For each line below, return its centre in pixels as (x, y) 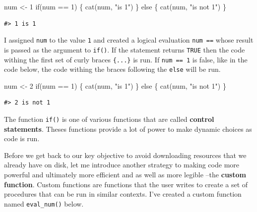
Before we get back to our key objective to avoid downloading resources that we (125, 155)
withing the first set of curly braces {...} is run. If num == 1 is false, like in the (126, 59)
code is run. (22, 138)
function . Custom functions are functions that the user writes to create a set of (126, 184)
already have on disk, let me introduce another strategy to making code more (122, 165)
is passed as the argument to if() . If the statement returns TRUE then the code (125, 49)
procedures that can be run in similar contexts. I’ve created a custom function (123, 194)
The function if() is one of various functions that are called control (109, 119)
